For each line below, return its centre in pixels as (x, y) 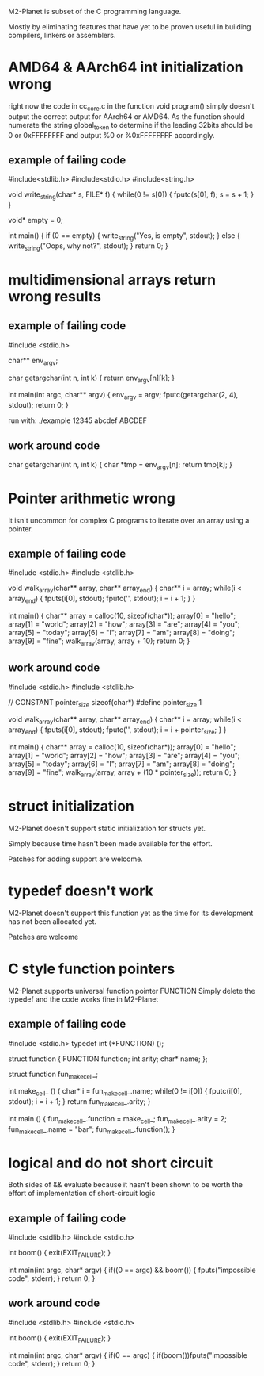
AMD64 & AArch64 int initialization (126, 67)
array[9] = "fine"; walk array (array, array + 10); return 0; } (99, 642)
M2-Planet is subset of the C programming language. (95, 11)
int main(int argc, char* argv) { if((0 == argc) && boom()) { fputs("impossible (132, 1270)
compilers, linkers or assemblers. (62, 35)
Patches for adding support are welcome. (76, 859)
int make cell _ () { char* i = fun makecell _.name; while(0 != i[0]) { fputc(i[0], (125, 1092)
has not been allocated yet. (53, 921)
